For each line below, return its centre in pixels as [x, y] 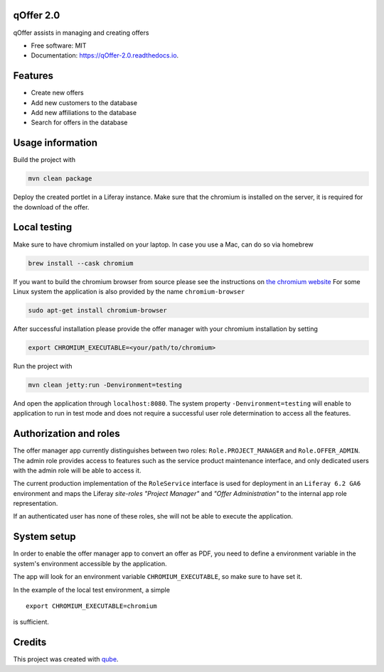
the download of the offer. [51, 207]
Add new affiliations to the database [84, 112]
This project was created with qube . [66, 659]
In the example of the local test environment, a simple [92, 590]
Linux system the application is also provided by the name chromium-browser [129, 291]
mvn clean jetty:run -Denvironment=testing [105, 385]
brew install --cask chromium [81, 263]
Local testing [43, 227]
